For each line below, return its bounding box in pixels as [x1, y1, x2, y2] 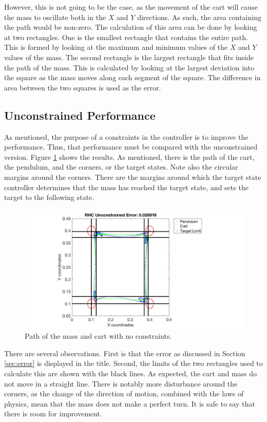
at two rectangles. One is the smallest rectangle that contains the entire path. [4, 31, 248, 42]
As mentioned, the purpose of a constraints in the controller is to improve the [4, 131, 249, 142]
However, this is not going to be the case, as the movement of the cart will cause [4, 2, 258, 12]
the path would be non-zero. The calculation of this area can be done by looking [4, 22, 257, 32]
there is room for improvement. [4, 408, 102, 419]
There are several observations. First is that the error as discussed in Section [4, 347, 245, 358]
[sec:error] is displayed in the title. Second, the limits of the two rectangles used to [4, 358, 263, 369]
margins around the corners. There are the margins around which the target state [4, 171, 261, 182]
